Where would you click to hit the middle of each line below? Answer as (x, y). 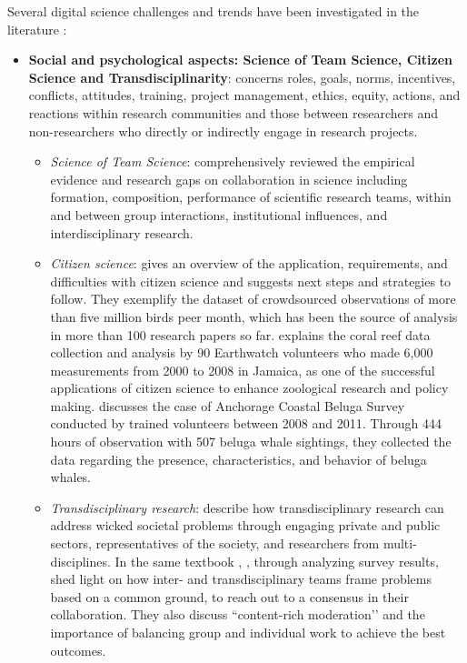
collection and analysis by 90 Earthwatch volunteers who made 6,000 (242, 352)
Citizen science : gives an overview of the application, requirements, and (249, 263)
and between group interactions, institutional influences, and (219, 214)
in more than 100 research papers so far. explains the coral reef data (240, 334)
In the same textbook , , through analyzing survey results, (277, 561)
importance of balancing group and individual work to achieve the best (248, 632)
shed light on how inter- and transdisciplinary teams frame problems (241, 579)
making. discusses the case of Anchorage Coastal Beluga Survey (228, 405)
